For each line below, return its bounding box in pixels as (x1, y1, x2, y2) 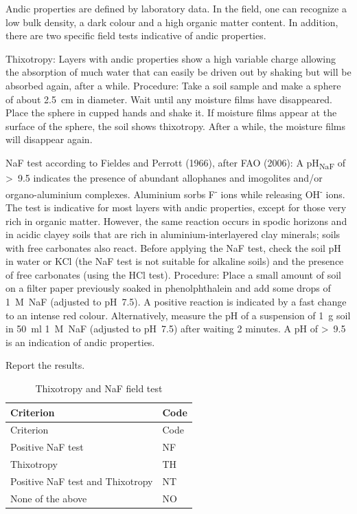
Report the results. (5, 358, 85, 372)
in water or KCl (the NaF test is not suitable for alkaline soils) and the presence (5, 254, 344, 268)
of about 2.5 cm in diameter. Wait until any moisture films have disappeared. (5, 92, 332, 106)
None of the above (10, 491, 87, 505)
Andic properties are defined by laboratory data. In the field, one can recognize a (5, 1, 347, 15)
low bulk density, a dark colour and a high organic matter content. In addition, (5, 14, 338, 29)
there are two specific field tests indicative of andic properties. (5, 28, 266, 43)
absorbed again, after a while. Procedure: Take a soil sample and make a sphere (5, 78, 341, 92)
